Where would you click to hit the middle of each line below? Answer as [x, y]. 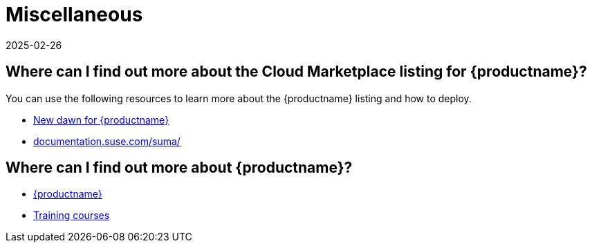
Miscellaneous [74, 15]
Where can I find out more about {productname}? [179, 168]
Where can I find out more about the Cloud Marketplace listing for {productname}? [296, 72]
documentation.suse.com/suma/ [107, 141]
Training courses [72, 216]
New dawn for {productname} [101, 120]
